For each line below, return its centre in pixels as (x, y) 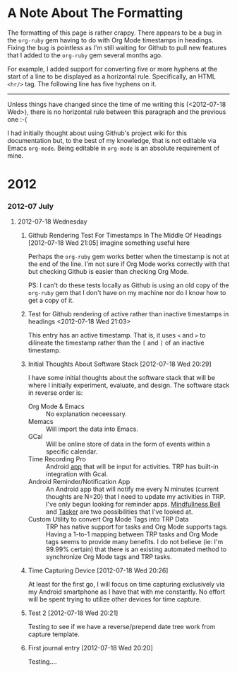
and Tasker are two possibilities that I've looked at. (119, 512)
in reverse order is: (55, 393)
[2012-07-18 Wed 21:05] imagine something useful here (109, 243)
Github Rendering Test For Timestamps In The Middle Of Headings (125, 236)
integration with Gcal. (77, 474)
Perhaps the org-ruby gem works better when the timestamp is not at (128, 257)
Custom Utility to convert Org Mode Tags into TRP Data (108, 519)
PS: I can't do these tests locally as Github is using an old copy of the (128, 285)
